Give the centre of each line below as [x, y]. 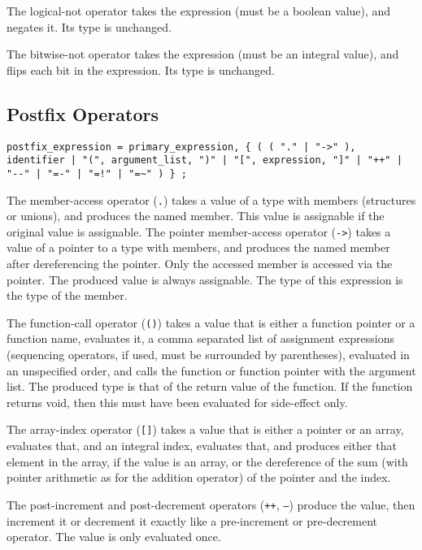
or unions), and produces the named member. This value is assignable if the [196, 216]
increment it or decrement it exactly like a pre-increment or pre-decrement [192, 520]
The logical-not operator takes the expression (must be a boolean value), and [199, 11]
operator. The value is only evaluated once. [114, 537]
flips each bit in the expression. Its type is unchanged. [141, 69]
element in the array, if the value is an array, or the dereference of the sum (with [207, 461]
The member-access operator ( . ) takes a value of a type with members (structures [211, 199]
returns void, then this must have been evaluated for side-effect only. [177, 402]
